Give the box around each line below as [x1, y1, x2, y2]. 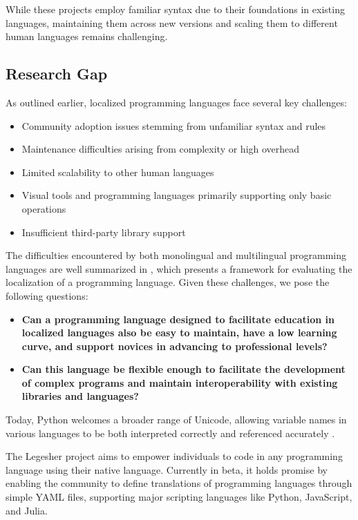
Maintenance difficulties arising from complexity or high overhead [21, 142, 300, 156]
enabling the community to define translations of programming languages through [6, 476, 352, 490]
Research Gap [6, 63, 108, 84]
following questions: [6, 288, 88, 302]
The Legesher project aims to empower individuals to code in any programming [6, 449, 343, 463]
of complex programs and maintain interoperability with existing [21, 375, 338, 389]
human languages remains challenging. [6, 29, 168, 44]
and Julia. [6, 503, 48, 517]
